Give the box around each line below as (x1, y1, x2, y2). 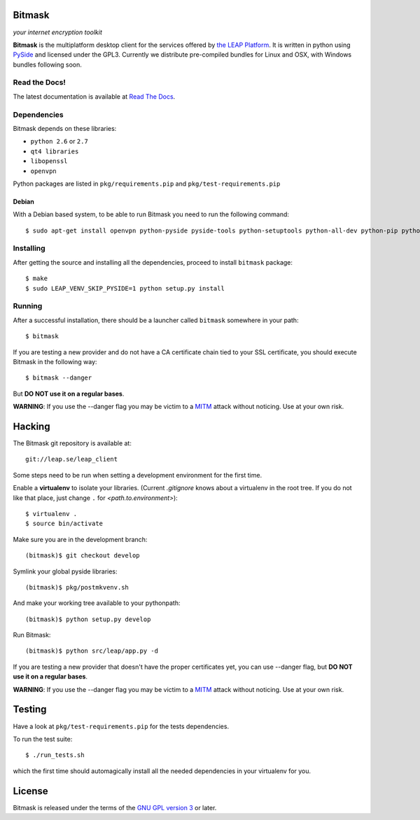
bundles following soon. (13, 60, 82, 69)
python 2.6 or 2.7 (30, 137, 89, 146)
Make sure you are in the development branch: (13, 535, 148, 543)
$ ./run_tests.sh (25, 751, 85, 759)
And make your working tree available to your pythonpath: (13, 599, 181, 607)
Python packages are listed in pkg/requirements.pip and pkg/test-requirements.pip (13, 179, 281, 188)
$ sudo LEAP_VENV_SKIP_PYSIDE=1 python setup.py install (25, 284, 225, 292)
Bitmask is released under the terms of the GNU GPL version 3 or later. (13, 803, 217, 812)
